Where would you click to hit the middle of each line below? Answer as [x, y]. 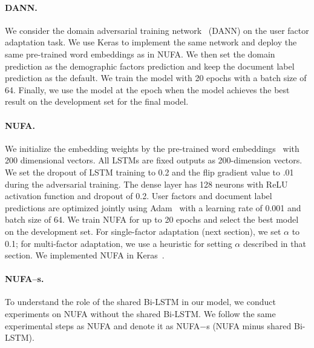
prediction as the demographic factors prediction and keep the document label [150, 66]
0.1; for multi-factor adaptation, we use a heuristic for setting [119, 243]
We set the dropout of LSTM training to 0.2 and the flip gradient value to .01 [149, 172]
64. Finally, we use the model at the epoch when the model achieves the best [147, 89]
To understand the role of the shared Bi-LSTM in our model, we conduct [140, 302]
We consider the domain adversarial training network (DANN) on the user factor [157, 30]
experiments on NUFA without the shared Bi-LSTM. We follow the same [140, 314]
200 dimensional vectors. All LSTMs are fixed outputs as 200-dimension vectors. [154, 160]
